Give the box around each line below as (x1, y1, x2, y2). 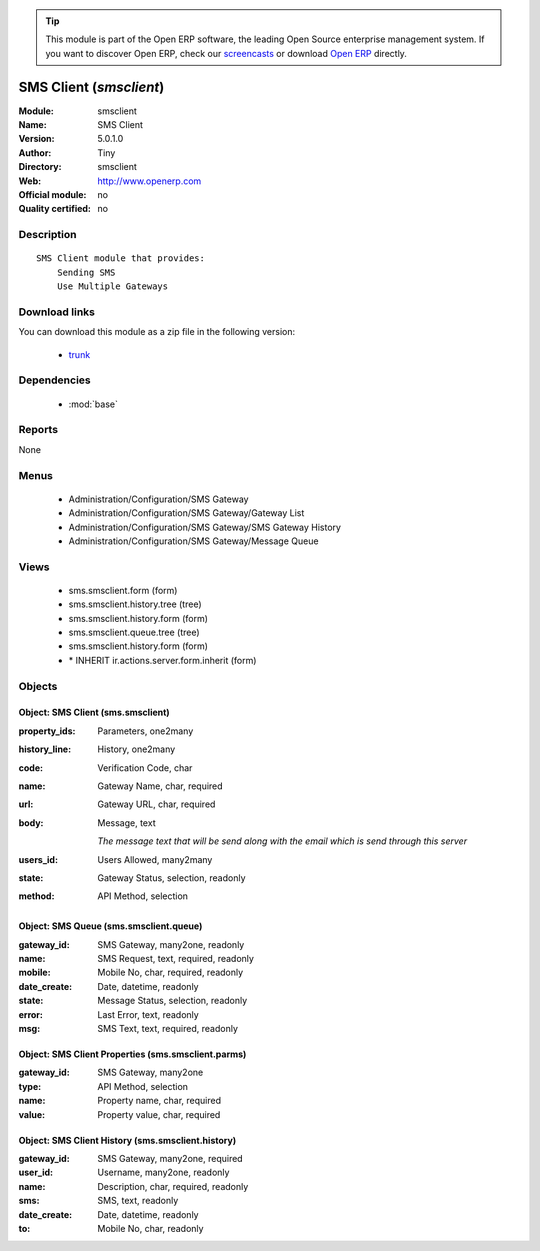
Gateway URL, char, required (97, 798, 216, 810)
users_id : (18, 853, 59, 865)
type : (18, 1080, 42, 1092)
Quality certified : (18, 203, 92, 215)
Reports (18, 423, 59, 437)
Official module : (18, 189, 87, 201)
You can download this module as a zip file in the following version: (18, 326, 296, 338)
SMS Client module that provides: (36, 253, 205, 264)
